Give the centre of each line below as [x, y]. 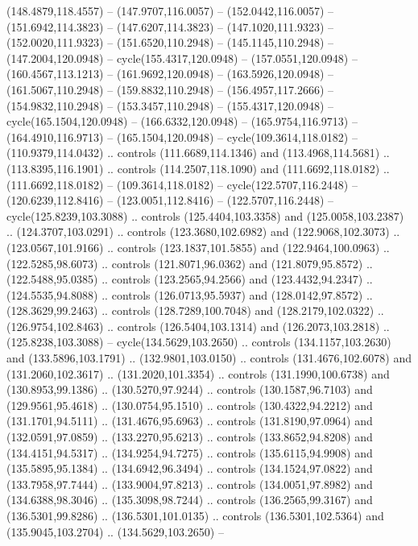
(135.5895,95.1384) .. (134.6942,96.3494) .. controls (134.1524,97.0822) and [190, 468]
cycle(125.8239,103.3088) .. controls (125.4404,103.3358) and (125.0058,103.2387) [205, 215]
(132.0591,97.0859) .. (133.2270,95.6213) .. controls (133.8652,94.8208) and [190, 437]
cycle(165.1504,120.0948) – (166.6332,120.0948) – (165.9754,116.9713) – [182, 121]
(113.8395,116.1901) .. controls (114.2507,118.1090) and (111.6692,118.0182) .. [198, 168]
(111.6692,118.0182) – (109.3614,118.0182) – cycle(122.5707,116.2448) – [182, 184]
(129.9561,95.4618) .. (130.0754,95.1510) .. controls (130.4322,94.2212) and [190, 405]
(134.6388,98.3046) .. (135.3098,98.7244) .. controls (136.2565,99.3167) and [190, 500]
